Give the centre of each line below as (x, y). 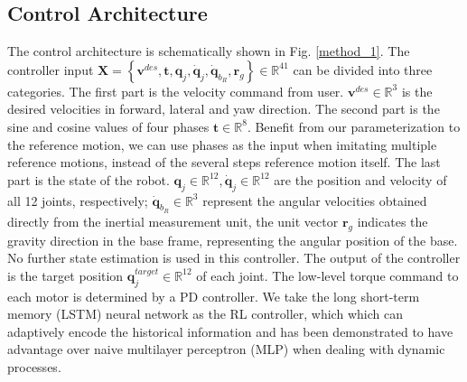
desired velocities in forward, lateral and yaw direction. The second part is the (224, 109)
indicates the (392, 221)
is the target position (65, 275)
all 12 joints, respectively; (78, 200)
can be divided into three (363, 69)
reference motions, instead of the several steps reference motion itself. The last (224, 162)
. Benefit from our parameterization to (354, 126)
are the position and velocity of (360, 179)
